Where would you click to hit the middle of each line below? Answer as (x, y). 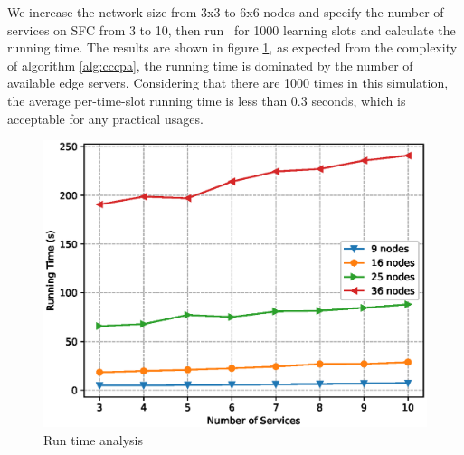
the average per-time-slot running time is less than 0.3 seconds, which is (207, 100)
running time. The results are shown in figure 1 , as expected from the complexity (232, 47)
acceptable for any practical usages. (105, 118)
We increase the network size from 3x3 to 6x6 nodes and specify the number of (226, 12)
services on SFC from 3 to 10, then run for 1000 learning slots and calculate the (232, 29)
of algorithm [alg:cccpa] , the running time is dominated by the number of (210, 65)
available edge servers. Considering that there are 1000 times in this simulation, (228, 83)
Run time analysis (94, 439)
